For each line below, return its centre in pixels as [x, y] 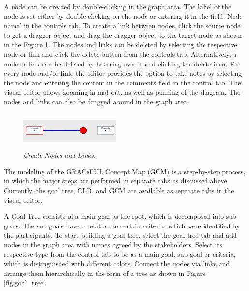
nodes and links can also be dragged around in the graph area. [96, 101]
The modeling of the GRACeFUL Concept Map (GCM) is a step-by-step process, [125, 171]
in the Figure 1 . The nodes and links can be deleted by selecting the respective [121, 44]
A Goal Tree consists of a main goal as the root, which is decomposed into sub [120, 216]
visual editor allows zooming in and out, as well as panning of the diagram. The [122, 92]
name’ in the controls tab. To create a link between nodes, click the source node [122, 25]
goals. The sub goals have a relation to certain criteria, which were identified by [122, 225]
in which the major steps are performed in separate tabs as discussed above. [117, 181]
